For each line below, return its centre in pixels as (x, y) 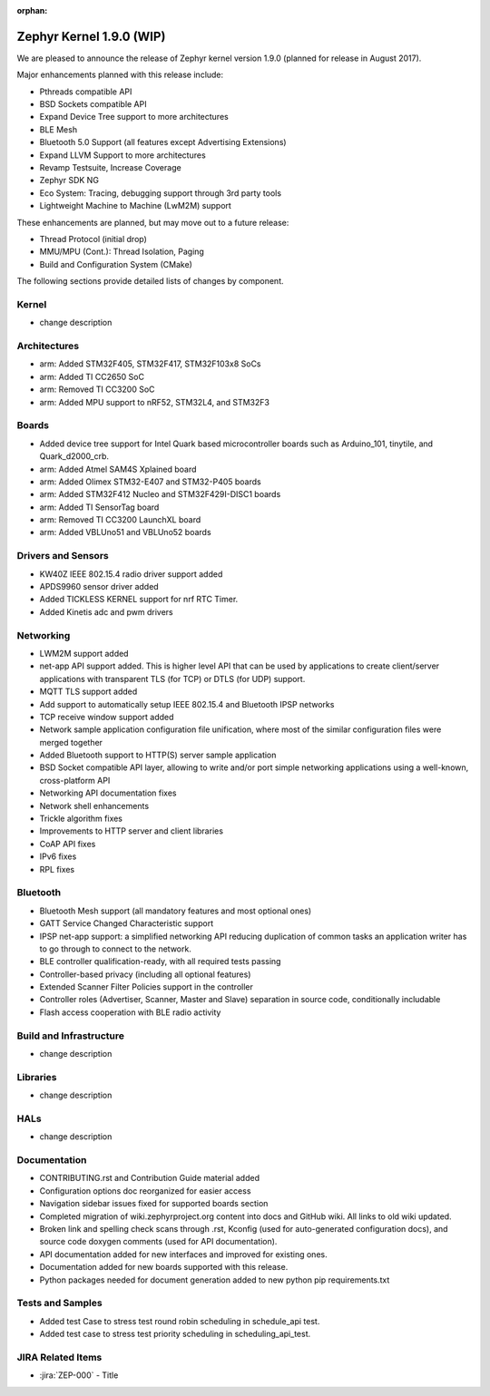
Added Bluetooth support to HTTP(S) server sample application (158, 755)
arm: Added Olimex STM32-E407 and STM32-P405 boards (151, 482)
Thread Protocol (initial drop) (93, 239)
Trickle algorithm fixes (81, 819)
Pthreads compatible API (86, 92)
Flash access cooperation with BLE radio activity (130, 1012)
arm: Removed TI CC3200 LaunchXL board (120, 520)
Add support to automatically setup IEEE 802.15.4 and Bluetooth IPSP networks (187, 704)
